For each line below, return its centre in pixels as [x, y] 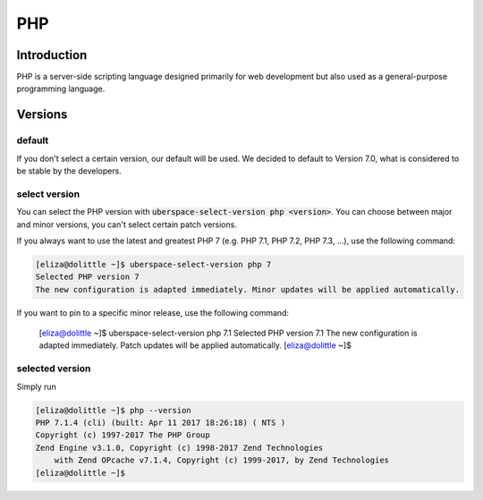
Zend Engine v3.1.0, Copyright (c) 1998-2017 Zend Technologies [179, 448]
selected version [54, 369]
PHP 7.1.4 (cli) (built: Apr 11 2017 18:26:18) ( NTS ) [161, 422]
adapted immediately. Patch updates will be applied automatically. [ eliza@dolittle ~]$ [195, 345]
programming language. [61, 89]
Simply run [37, 386]
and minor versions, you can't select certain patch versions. [127, 225]
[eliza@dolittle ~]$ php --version [113, 410]
